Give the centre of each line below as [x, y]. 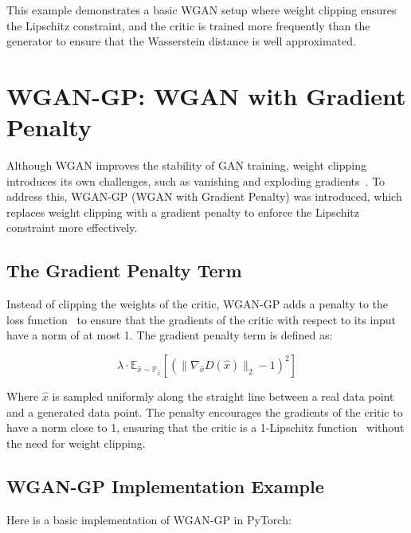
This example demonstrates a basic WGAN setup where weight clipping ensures [202, 10]
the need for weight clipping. [76, 443]
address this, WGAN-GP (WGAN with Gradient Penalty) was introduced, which [204, 196]
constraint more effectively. [72, 227]
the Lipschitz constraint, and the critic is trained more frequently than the [188, 25]
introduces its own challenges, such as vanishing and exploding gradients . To [196, 180]
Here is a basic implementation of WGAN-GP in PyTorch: [149, 519]
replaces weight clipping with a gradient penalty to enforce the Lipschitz [183, 212]
